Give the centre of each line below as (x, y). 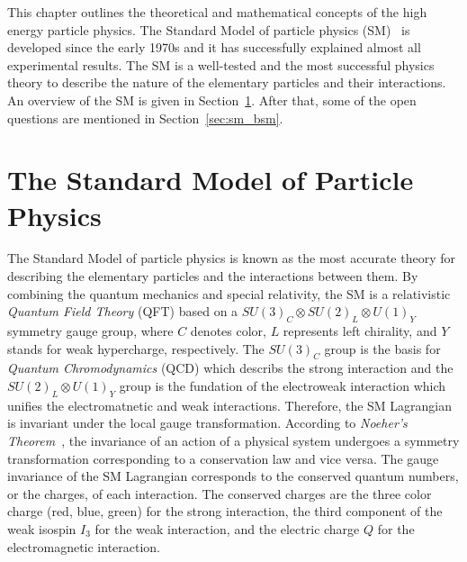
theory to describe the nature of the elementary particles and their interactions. (227, 82)
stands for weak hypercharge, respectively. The (136, 348)
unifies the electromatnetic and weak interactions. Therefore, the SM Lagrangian (230, 405)
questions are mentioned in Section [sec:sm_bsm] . (145, 118)
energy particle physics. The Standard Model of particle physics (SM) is (209, 29)
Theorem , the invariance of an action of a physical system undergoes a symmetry (233, 441)
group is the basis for (382, 348)
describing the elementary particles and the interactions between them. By (213, 276)
